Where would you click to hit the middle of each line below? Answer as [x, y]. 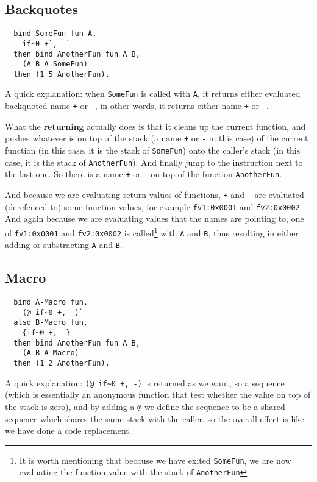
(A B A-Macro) [51, 353]
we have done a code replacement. [68, 431]
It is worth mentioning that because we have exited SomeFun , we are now [155, 460]
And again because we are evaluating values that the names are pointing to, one [155, 218]
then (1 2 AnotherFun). [62, 363]
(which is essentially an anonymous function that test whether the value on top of [158, 395]
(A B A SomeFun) [55, 64]
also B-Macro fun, [51, 323]
